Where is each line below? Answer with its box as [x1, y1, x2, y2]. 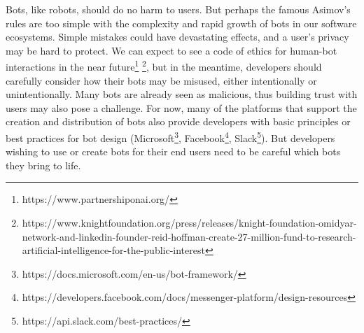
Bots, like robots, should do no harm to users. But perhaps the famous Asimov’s [6, 2, 351, 16]
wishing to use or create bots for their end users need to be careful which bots [6, 144, 341, 159]
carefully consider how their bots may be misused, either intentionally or [6, 73, 317, 87]
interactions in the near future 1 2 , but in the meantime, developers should [6, 57, 322, 74]
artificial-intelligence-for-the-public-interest [22, 243, 205, 257]
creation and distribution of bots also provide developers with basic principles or [6, 114, 351, 129]
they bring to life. [6, 157, 81, 172]
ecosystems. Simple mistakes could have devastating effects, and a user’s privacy [6, 29, 349, 44]
